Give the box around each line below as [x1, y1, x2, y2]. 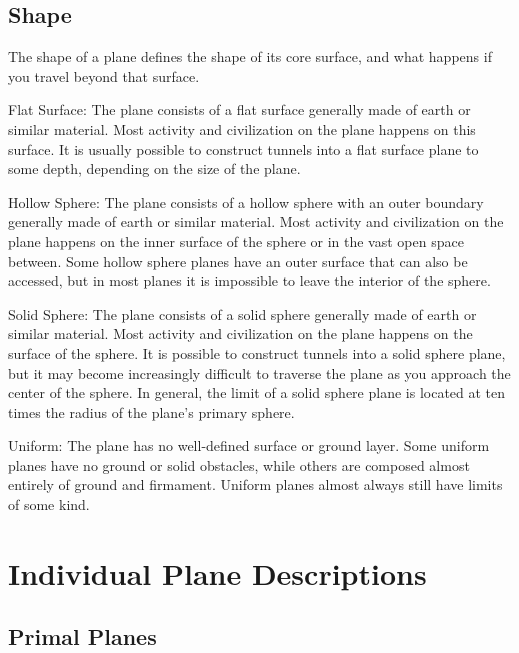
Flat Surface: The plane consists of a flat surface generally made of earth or [8, 99, 471, 120]
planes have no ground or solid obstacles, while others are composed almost [8, 454, 470, 475]
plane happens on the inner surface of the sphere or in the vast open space [8, 230, 464, 251]
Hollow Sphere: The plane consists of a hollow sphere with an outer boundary [8, 191, 484, 212]
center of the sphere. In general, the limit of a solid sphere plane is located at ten [8, 382, 506, 403]
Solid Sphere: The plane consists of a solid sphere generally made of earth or [8, 303, 477, 324]
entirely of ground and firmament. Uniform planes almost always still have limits [8, 474, 503, 495]
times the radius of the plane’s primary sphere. [8, 401, 295, 422]
